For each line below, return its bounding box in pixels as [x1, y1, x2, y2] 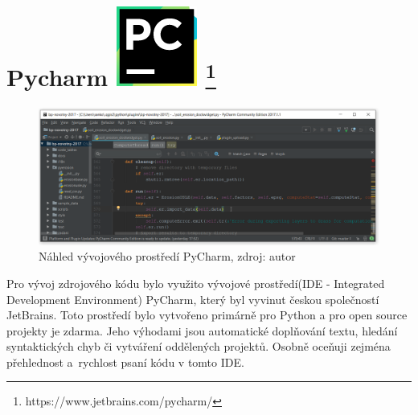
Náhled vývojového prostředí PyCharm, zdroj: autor [39, 248, 296, 265]
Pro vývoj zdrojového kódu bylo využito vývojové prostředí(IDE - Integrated [6, 274, 385, 291]
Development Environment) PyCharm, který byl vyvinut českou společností [6, 290, 379, 307]
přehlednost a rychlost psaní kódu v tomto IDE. [6, 353, 244, 370]
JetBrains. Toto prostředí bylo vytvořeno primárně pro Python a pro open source [6, 306, 408, 323]
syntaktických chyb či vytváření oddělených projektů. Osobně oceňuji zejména [6, 338, 391, 355]
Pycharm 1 [6, 56, 216, 93]
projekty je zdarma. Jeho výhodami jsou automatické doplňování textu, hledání [6, 322, 398, 339]
